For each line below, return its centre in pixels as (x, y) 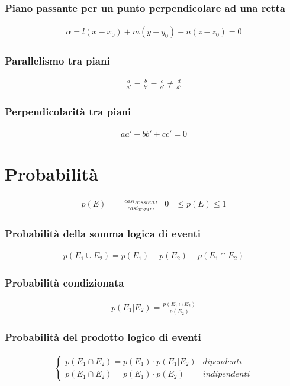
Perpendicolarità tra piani (68, 112)
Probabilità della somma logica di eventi (103, 234)
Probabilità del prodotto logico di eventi (103, 337)
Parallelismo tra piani (57, 61)
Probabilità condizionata (65, 283)
